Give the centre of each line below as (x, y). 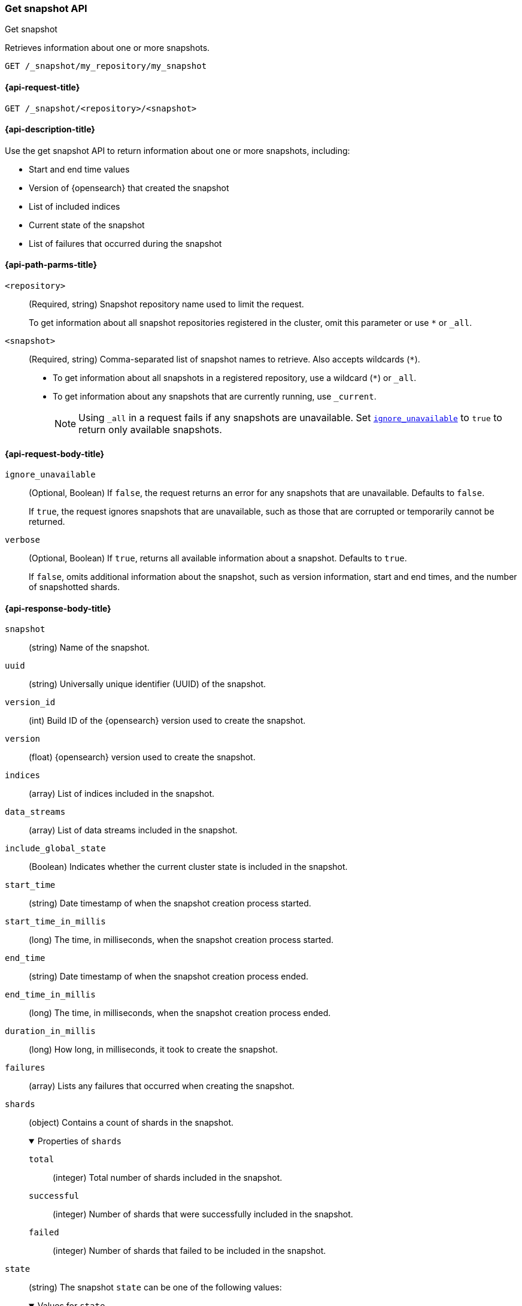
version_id (30, 702)
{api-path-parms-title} (51, 265)
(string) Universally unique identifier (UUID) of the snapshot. (148, 684)
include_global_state (55, 849)
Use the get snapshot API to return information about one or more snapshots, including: (177, 150)
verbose (23, 540)
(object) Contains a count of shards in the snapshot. (131, 1123)
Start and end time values (79, 169)
